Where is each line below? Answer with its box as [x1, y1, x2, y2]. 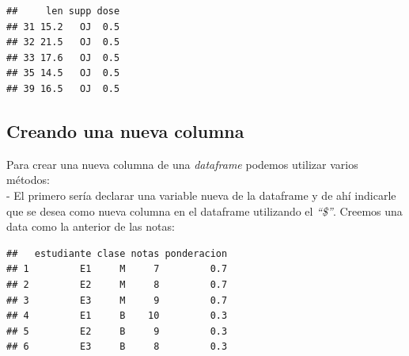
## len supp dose [6, 6, 120, 17]
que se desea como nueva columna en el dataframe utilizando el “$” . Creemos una [6, 202, 403, 219]
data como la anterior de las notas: [6, 218, 175, 235]
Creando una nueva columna [6, 118, 244, 143]
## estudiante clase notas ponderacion [6, 247, 228, 259]
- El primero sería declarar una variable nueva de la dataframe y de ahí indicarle [6, 186, 396, 203]
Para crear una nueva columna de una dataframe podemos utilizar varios [6, 155, 358, 172]
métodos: [6, 171, 50, 188]
